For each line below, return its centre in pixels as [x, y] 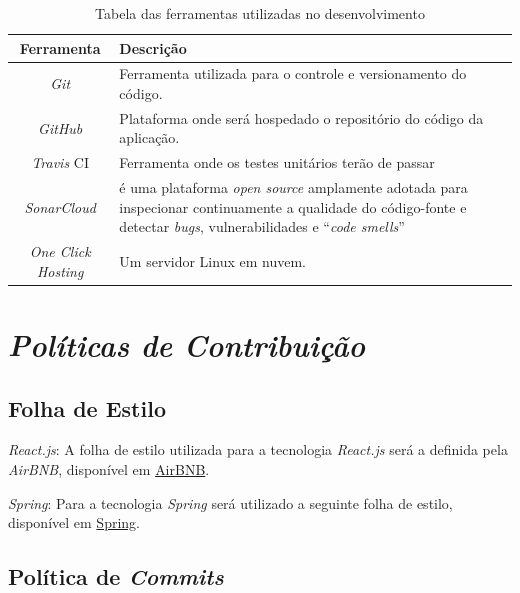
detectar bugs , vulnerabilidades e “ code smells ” [262, 226]
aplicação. [149, 137]
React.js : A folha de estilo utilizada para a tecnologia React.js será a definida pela [258, 449]
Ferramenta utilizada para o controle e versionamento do [293, 73]
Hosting [60, 270]
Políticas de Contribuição [186, 345]
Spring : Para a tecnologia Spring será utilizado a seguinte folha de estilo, [230, 502]
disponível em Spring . [74, 522]
